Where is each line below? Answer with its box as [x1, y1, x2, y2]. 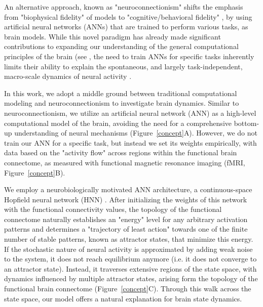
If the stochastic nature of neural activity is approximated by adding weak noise [4, 243, 253, 254]
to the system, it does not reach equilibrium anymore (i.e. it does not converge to [4, 253, 257, 264]
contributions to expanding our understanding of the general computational [4, 41, 239, 52]
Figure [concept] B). [4, 167, 65, 178]
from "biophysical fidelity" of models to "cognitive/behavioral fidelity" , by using [4, 11, 252, 22]
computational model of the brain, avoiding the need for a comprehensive [4, 117, 232, 128]
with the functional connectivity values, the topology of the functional [4, 204, 222, 214]
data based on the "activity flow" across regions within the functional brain [4, 147, 237, 158]
